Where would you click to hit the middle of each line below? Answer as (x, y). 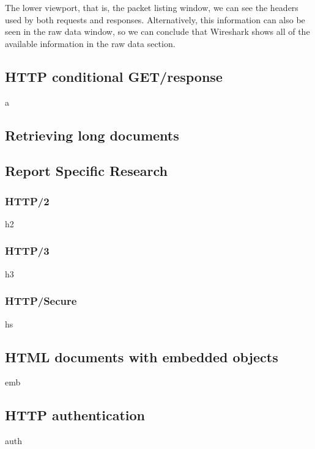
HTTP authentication (75, 415)
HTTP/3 (27, 251)
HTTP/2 (27, 201)
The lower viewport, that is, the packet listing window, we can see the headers (152, 7)
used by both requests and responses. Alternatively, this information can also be (155, 19)
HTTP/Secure (41, 301)
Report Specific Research (86, 171)
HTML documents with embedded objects (142, 356)
